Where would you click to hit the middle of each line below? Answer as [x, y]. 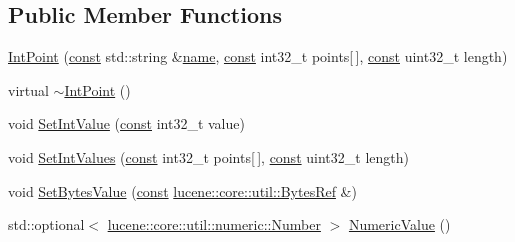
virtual [28, 89]
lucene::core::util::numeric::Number [214, 224]
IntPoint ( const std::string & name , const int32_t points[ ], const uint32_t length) [258, 56]
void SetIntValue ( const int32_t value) [126, 123]
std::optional [46, 224]
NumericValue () [399, 224]
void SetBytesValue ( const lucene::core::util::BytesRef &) [182, 190]
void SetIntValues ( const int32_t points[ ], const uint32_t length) [208, 156]
